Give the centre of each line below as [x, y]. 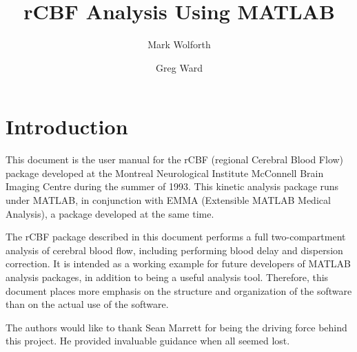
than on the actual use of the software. [87, 304]
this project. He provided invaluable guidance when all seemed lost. [148, 341]
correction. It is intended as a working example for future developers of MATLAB [178, 263]
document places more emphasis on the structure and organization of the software [179, 290]
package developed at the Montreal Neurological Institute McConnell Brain [165, 173]
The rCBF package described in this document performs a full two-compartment [176, 237]
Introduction [67, 126]
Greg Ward [179, 67]
